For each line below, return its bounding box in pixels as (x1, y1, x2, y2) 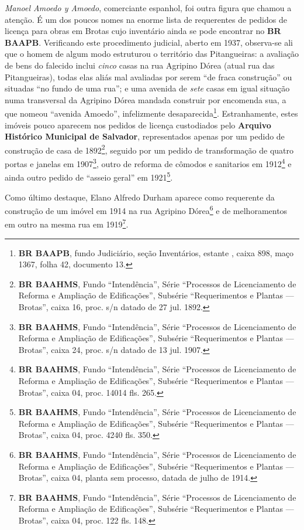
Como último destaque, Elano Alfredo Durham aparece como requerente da (5, 191, 275, 203)
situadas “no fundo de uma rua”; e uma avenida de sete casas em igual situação (5, 82, 290, 94)
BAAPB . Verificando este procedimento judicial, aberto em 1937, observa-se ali (5, 36, 293, 48)
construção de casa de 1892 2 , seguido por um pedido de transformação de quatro (5, 142, 294, 156)
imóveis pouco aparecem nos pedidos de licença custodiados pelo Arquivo (5, 118, 271, 131)
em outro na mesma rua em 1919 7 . (5, 216, 129, 230)
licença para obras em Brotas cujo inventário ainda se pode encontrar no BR (5, 25, 281, 37)
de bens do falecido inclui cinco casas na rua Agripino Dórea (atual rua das (5, 59, 275, 71)
